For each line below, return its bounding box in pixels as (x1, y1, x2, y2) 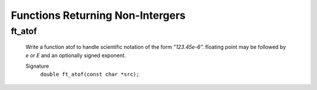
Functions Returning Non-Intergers (11, 9, 186, 22)
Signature (25, 62, 49, 69)
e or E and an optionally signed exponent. (25, 52, 126, 59)
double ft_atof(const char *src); (40, 71, 140, 78)
